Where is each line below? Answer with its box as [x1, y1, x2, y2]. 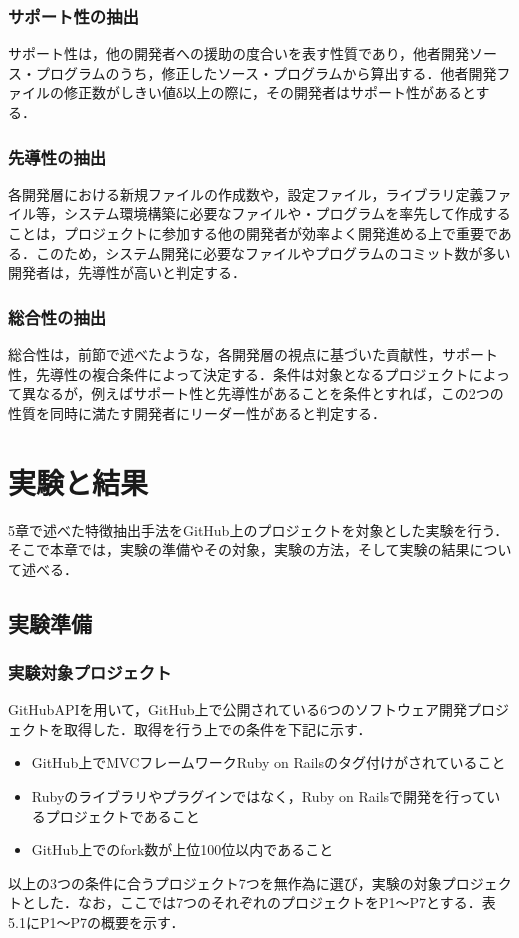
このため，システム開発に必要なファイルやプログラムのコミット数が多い [35, 242, 511, 263]
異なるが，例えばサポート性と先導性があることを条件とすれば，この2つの [21, 383, 504, 404]
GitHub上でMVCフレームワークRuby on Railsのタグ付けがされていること [31, 752, 506, 773]
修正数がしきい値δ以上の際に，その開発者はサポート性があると [63, 82, 476, 103]
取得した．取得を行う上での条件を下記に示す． [63, 718, 372, 739]
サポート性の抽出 [8, 3, 139, 28]
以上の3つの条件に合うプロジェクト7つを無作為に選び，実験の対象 [8, 872, 442, 893]
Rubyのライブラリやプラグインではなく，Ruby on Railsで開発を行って [31, 786, 487, 807]
